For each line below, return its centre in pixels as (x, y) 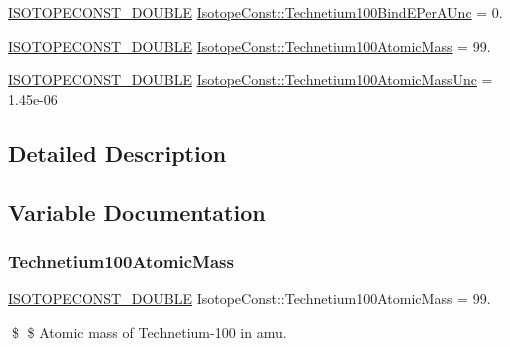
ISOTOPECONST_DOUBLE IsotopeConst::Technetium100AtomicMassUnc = (250, 79)
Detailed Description (117, 152)
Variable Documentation (137, 211)
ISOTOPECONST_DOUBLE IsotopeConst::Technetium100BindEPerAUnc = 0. (255, 12)
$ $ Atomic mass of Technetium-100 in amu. (149, 331)
